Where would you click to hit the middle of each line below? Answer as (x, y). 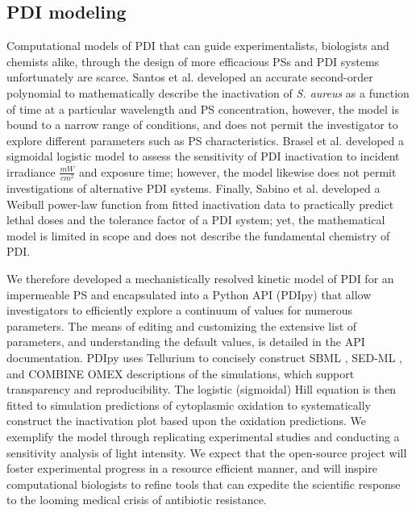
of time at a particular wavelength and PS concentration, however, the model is (203, 108)
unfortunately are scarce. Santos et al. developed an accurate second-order (190, 77)
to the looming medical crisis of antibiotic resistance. (137, 500)
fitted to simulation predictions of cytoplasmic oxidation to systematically (189, 405)
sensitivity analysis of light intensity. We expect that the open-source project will (207, 452)
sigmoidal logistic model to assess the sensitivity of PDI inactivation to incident (203, 156)
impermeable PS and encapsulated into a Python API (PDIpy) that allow (189, 294)
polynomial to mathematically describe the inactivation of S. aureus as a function (208, 92)
